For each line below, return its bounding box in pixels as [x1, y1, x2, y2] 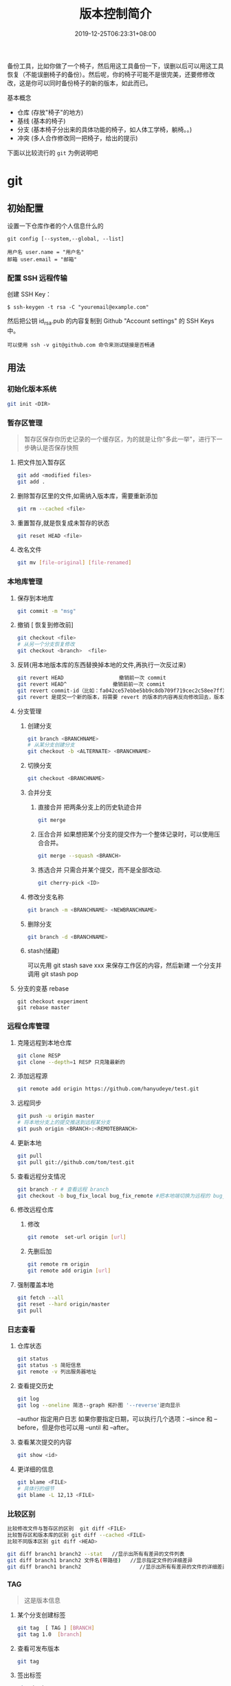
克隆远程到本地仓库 [16, 1038, 72, 1046]
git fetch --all [16, 1295, 64, 1301]
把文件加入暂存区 [16, 458, 66, 466]
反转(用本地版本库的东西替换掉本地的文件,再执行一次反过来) [16, 661, 187, 669]
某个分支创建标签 [16, 1610, 66, 1619]
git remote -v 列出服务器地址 [16, 1368, 97, 1375]
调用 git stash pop [27, 970, 79, 978]
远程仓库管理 [7, 1022, 50, 1031]
